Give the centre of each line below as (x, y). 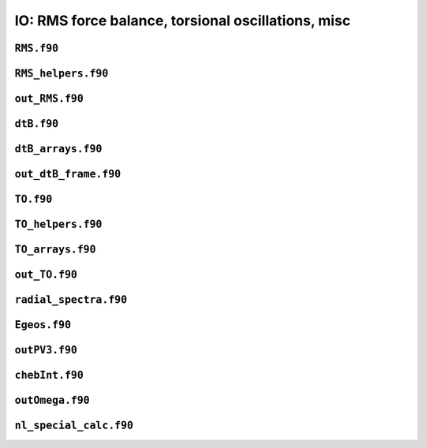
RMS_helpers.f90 (62, 73)
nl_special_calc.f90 (74, 426)
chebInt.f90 (49, 375)
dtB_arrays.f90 (58, 149)
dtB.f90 (37, 124)
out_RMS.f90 (49, 99)
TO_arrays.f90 (55, 250)
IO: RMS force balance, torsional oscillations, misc (183, 21)
